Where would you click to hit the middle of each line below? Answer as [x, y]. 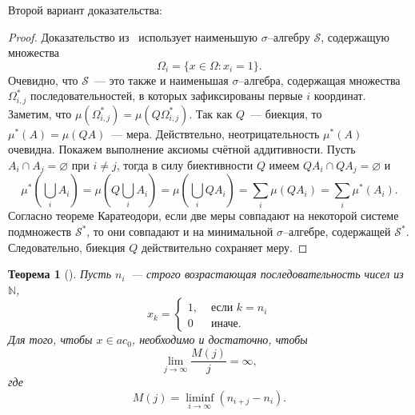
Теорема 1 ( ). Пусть [60, 274]
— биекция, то [286, 113]
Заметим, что [40, 113]
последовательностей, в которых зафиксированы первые [167, 96]
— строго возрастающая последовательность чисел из [267, 274]
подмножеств [40, 231]
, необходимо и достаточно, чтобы [219, 339]
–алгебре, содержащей [337, 231]
